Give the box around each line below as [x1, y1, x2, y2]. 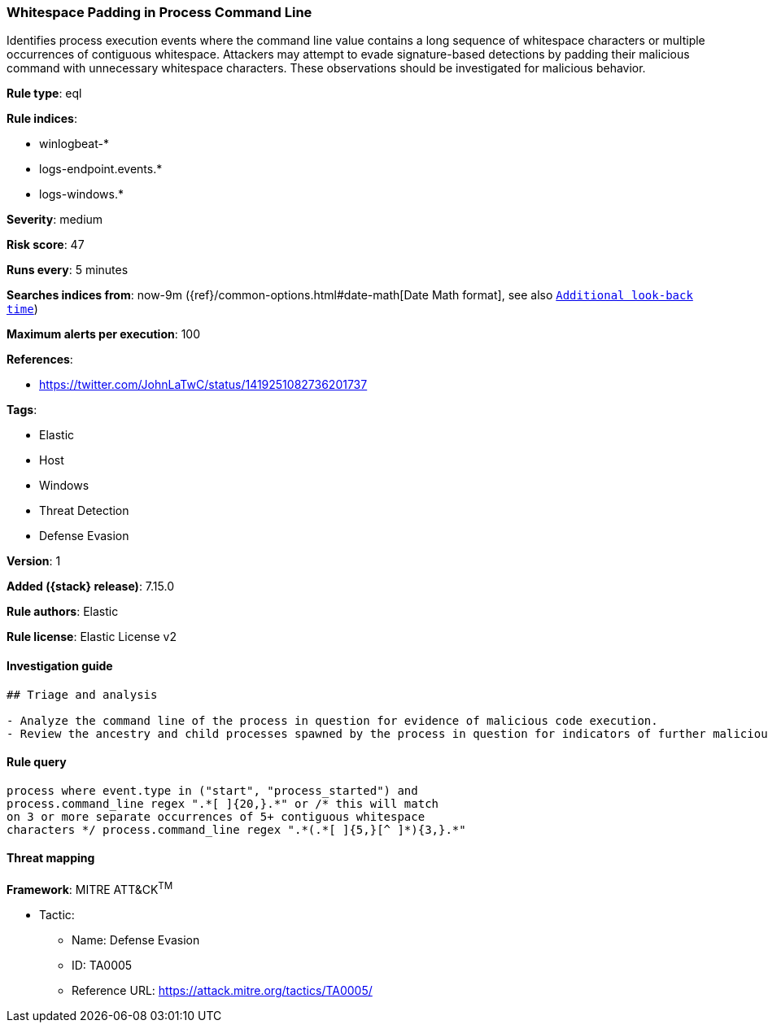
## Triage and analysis [7, 687, 158, 701]
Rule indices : [7, 111, 77, 126]
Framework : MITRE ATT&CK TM [7, 880, 173, 896]
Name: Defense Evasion [72, 932, 200, 947]
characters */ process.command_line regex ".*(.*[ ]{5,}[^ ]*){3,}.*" [7, 822, 466, 836]
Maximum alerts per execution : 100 [7, 327, 201, 342]
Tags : [7, 403, 37, 417]
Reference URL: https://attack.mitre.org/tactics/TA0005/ [72, 983, 373, 997]
